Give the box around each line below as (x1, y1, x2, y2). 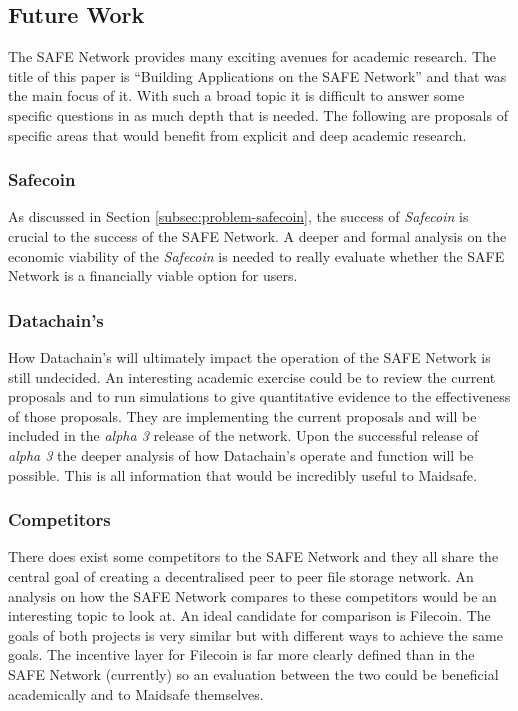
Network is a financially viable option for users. (8, 265, 298, 286)
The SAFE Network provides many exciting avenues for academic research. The (8, 46, 497, 67)
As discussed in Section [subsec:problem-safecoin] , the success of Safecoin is (8, 206, 469, 227)
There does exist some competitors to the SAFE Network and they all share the (8, 546, 499, 567)
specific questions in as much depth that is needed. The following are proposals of (8, 104, 508, 125)
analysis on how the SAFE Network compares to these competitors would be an (8, 585, 497, 606)
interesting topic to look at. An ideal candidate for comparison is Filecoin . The (8, 605, 491, 626)
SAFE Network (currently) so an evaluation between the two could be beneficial (8, 663, 499, 684)
